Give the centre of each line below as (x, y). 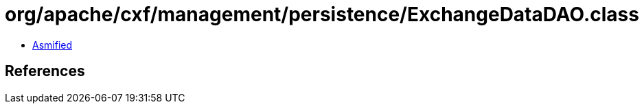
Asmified (53, 45)
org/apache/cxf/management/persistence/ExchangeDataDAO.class (322, 14)
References (45, 71)
